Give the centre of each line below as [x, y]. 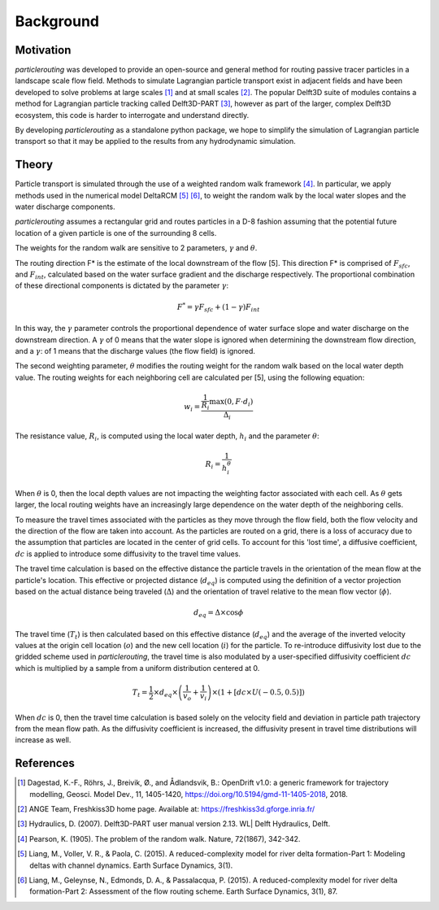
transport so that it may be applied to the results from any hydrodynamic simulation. [155, 142]
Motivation [43, 50]
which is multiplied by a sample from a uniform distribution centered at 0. [137, 668]
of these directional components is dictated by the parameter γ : [122, 285]
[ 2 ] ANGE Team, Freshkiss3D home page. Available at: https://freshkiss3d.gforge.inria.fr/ [166, 809]
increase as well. [43, 740]
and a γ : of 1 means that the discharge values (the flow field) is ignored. [135, 351]
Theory [34, 165]
